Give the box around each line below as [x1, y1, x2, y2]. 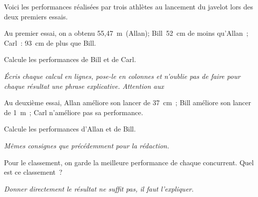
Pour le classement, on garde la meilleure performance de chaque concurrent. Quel [4, 157, 254, 167]
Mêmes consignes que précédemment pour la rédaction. [4, 140, 170, 150]
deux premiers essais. [4, 11, 68, 21]
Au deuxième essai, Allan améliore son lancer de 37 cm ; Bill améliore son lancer [4, 97, 251, 108]
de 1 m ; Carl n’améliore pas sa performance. [4, 107, 143, 117]
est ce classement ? [4, 167, 63, 177]
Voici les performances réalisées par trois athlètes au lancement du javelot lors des [4, 1, 254, 11]
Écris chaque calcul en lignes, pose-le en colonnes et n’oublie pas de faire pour [4, 70, 241, 81]
